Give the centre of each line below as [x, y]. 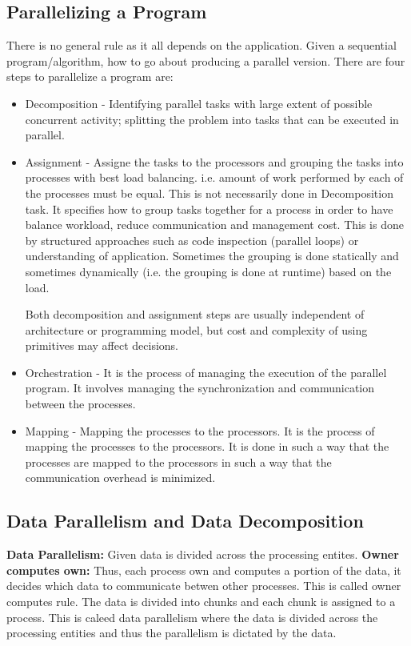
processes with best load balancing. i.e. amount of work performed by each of [214, 177]
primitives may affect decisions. [102, 345]
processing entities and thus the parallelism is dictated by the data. [172, 633]
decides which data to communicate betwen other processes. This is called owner [204, 586]
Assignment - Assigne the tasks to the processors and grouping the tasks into [214, 161]
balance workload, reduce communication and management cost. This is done [214, 225]
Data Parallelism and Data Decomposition [185, 521]
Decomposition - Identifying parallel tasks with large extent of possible [199, 103]
